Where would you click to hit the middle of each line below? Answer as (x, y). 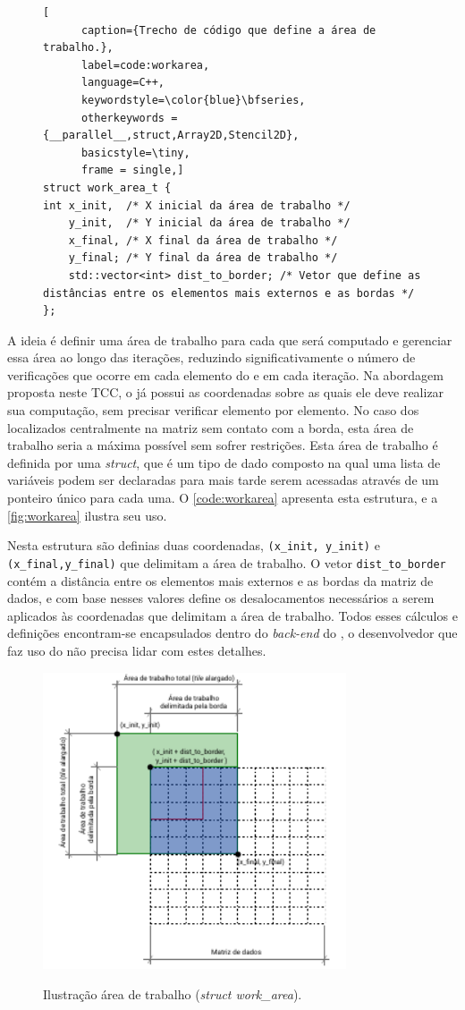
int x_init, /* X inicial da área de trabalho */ (197, 205)
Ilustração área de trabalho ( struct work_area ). (173, 993)
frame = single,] (132, 170)
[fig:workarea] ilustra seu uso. (87, 515)
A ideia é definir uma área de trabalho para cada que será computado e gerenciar (230, 339)
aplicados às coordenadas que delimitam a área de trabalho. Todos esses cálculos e (232, 615)
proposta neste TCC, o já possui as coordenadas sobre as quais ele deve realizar (226, 392)
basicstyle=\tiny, (135, 153)
